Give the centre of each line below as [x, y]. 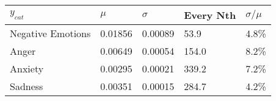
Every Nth [210, 15]
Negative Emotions [50, 33]
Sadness [27, 86]
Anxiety [27, 68]
